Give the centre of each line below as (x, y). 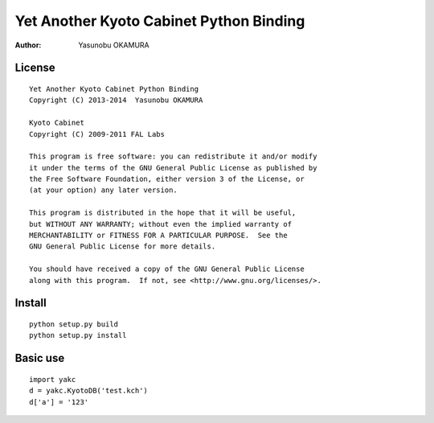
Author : (28, 45)
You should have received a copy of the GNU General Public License (167, 269)
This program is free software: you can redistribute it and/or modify (173, 156)
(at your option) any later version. (104, 190)
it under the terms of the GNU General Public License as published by (173, 168)
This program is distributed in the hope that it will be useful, (163, 213)
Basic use (40, 358)
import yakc (53, 379)
